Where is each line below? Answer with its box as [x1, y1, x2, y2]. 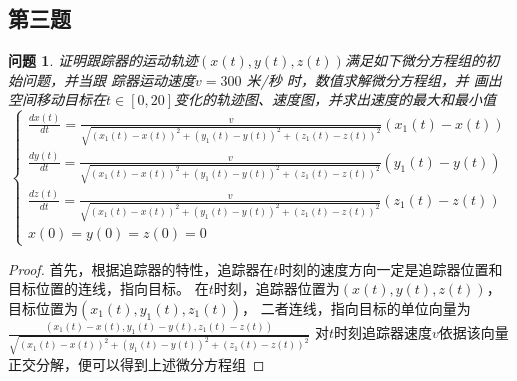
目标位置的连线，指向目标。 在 [8, 278, 209, 299]
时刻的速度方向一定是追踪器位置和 [278, 258, 503, 279]
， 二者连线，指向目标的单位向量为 [242, 297, 471, 318]
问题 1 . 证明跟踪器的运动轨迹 [8, 50, 198, 71]
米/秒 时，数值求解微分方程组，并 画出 [246, 69, 502, 90]
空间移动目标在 [8, 89, 106, 110]
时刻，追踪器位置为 [213, 278, 340, 299]
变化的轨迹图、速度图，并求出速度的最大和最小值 [174, 89, 497, 110]
